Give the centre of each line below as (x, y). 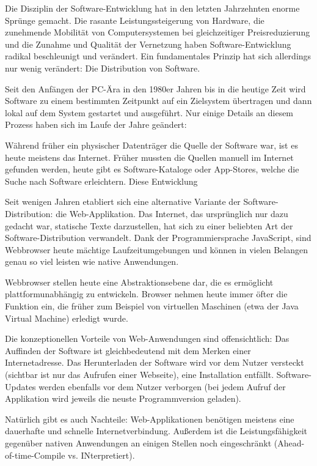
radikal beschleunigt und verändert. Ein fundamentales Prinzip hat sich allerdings (158, 56)
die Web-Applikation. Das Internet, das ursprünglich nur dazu (172, 213)
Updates (20, 386)
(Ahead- (289, 443)
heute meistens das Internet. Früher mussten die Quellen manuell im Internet (149, 157)
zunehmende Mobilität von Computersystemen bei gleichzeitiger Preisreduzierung (158, 32)
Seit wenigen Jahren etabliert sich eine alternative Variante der (123, 202)
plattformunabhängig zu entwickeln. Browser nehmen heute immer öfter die (146, 294)
